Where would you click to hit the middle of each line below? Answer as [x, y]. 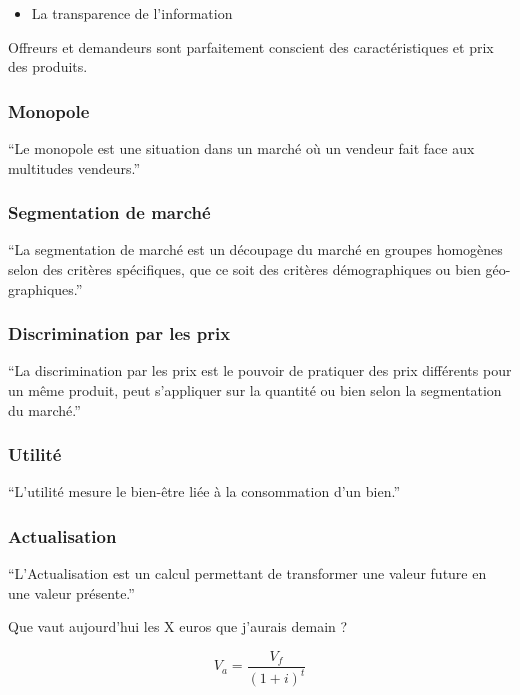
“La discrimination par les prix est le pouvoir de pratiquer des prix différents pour [260, 370]
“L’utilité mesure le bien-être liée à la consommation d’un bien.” [204, 491]
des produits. [48, 66]
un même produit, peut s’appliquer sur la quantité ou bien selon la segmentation [255, 390]
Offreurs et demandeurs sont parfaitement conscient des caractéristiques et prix [251, 46]
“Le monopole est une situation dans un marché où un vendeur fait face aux [241, 148]
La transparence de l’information [132, 13]
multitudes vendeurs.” [74, 167]
